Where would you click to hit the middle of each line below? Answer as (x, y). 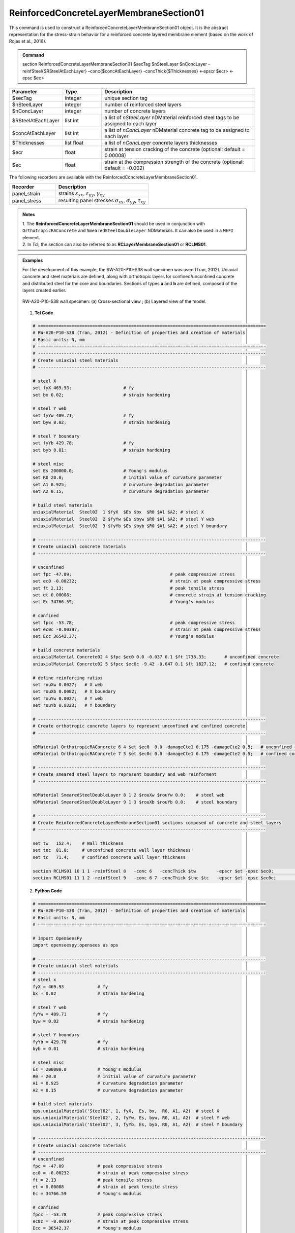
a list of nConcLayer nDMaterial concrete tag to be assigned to (177, 130)
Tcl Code (44, 313)
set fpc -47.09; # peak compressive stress (134, 574)
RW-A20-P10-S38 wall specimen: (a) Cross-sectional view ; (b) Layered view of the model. (114, 301)
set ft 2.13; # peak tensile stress (129, 588)
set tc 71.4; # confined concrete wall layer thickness (109, 857)
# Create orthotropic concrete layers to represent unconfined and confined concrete (139, 726)
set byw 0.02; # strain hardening (102, 422)
